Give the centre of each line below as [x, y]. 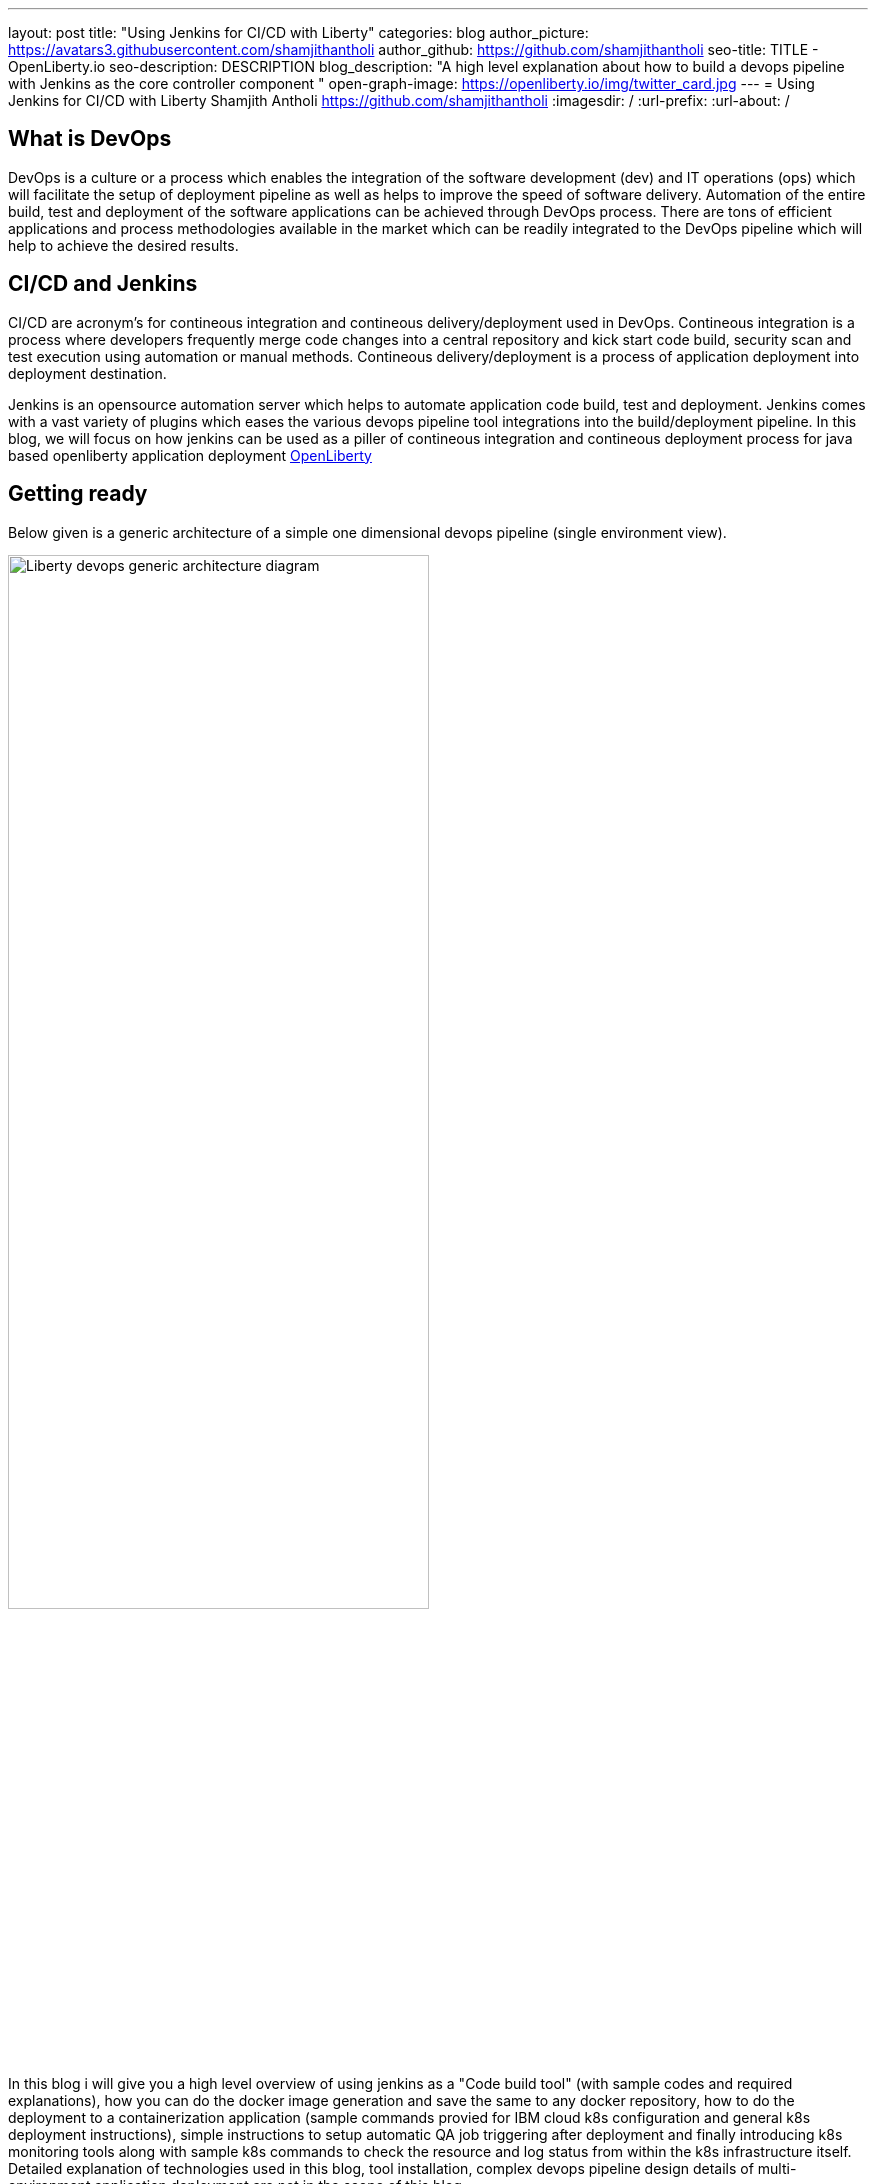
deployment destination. [87, 373]
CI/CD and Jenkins [103, 284]
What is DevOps [90, 139]
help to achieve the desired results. [123, 245]
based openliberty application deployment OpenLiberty [190, 455]
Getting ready [78, 494]
